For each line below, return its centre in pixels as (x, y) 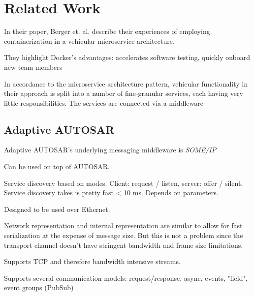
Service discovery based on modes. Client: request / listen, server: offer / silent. (124, 183)
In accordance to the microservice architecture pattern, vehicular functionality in (126, 83)
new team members (33, 67)
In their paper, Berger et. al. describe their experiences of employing (107, 31)
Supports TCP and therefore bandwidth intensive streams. (92, 261)
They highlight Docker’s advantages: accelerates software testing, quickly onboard (127, 57)
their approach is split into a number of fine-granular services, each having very (124, 93)
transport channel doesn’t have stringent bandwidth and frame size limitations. (124, 245)
